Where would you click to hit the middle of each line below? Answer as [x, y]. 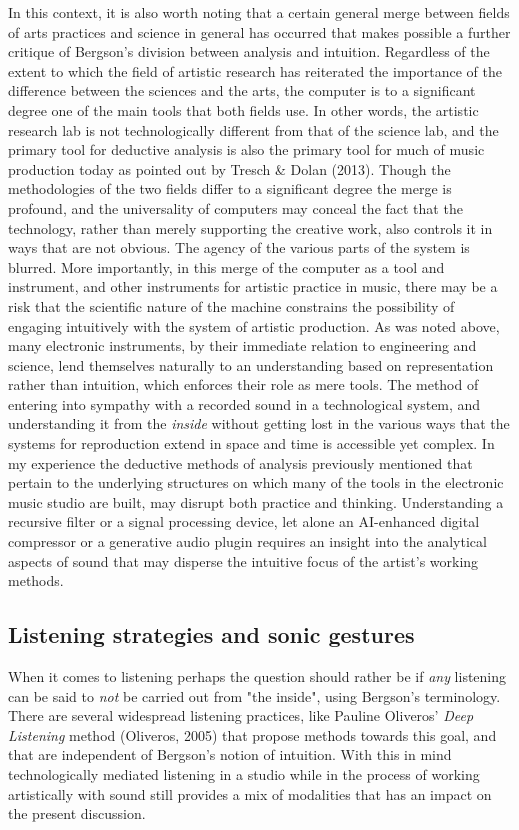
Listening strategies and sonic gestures [211, 634]
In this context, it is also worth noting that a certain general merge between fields [259, 12]
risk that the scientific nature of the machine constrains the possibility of [231, 305]
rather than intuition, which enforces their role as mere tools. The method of [243, 384]
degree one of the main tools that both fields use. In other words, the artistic [243, 109]
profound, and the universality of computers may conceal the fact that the [235, 207]
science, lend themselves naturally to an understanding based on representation [251, 364]
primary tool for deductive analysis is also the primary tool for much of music [246, 149]
